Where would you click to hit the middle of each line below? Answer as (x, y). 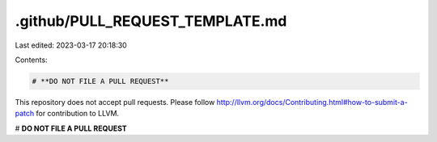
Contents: (31, 60)
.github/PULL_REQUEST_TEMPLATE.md (151, 21)
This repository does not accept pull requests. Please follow (115, 102)
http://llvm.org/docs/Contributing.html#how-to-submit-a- (312, 102)
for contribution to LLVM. (78, 114)
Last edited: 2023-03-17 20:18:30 (71, 45)
